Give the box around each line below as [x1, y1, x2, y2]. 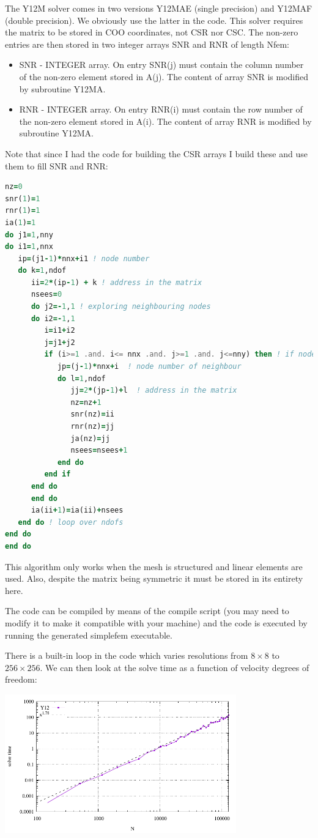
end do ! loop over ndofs [18, 517, 124, 527]
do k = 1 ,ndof [18, 266, 67, 275]
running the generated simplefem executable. [5, 628, 172, 641]
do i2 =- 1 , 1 [31, 314, 75, 323]
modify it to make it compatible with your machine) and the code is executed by [5, 616, 308, 629]
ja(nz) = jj [70, 434, 110, 443]
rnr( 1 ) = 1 [5, 206, 40, 215]
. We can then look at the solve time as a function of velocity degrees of [40, 661, 309, 673]
